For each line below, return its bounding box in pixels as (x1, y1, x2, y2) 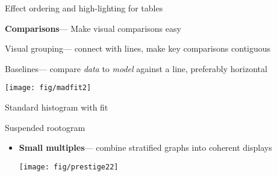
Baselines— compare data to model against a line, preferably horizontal (5, 62, 267, 74)
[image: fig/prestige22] (19, 162, 119, 171)
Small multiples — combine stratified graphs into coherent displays (19, 141, 272, 154)
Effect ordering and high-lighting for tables (5, 2, 163, 14)
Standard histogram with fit (5, 101, 108, 114)
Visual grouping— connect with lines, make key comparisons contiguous (5, 42, 271, 55)
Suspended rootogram (5, 121, 86, 133)
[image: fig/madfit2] (5, 83, 92, 93)
